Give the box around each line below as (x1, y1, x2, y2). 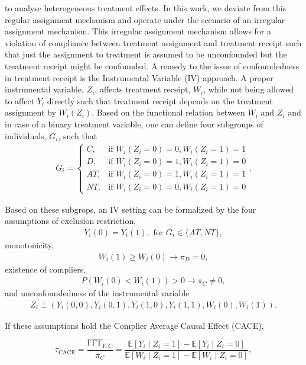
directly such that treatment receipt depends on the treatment (47, 94, 273, 107)
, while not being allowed (203, 83, 294, 95)
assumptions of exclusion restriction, (5, 214, 136, 227)
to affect (5, 94, 35, 107)
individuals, (5, 129, 47, 142)
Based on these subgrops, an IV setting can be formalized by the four (5, 203, 256, 215)
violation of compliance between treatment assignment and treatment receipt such (5, 36, 302, 49)
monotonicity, (5, 238, 54, 251)
